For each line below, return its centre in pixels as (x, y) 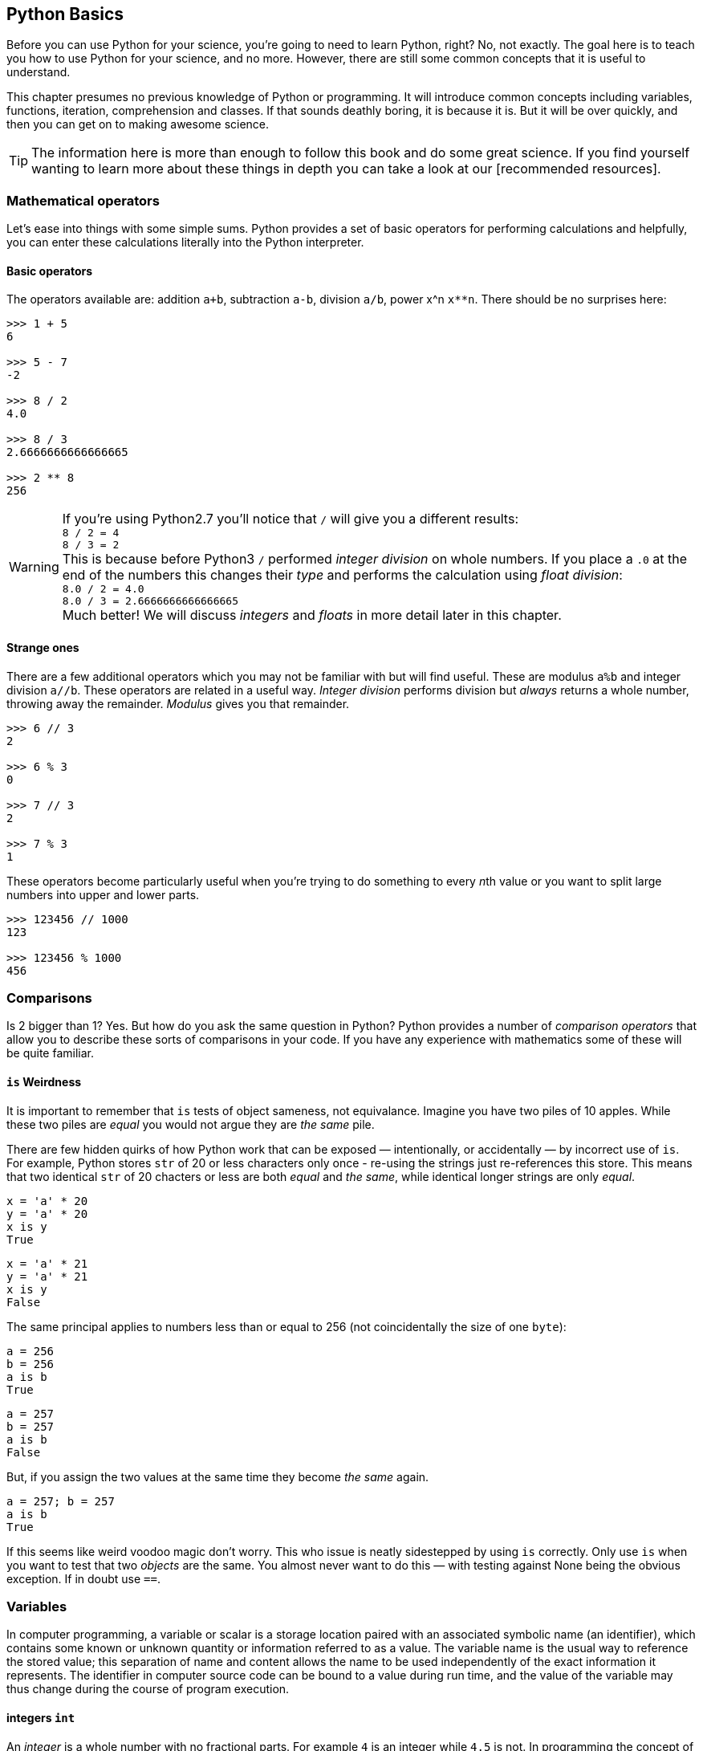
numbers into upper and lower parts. (103, 894)
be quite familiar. (51, 1053)
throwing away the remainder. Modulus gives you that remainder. (178, 703)
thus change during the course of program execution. (148, 1689)
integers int (41, 1717)
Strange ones (43, 647)
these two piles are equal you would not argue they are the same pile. (191, 1124)
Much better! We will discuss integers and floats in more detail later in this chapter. (312, 615)
